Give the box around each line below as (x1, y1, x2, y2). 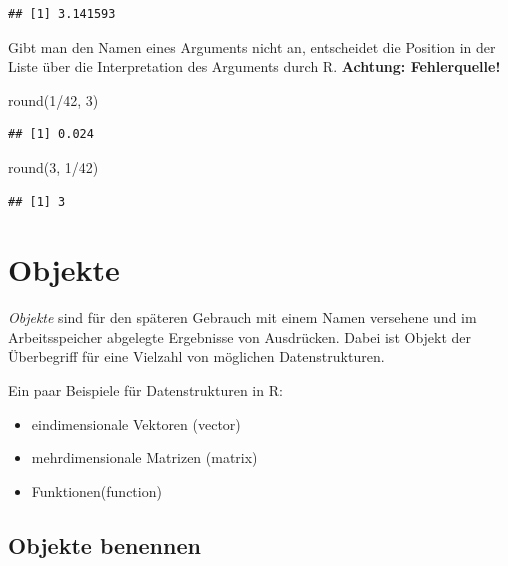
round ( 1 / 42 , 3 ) (8, 89, 99, 110)
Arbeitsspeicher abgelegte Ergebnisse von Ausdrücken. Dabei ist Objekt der (8, 326, 472, 347)
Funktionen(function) (31, 480, 162, 501)
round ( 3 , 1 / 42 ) (8, 156, 99, 177)
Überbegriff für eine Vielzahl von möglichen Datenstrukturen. (8, 346, 385, 367)
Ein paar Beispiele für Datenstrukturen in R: (8, 380, 283, 401)
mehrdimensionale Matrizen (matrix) (31, 447, 258, 468)
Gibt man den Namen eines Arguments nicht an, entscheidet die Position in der (8, 36, 496, 57)
